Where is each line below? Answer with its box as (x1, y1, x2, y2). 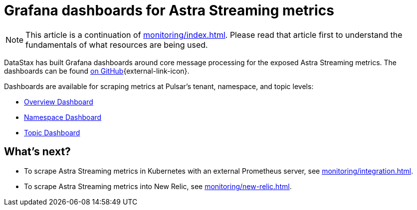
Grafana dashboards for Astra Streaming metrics (4, 2, 334, 19)
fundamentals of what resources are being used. (25, 39, 208, 50)
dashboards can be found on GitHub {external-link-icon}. (4, 66, 190, 75)
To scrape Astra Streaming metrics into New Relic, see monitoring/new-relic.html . (24, 182, 292, 191)
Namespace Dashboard (24, 112, 102, 121)
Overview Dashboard (24, 97, 93, 106)
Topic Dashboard (24, 128, 80, 137)
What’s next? (4, 145, 71, 158)
